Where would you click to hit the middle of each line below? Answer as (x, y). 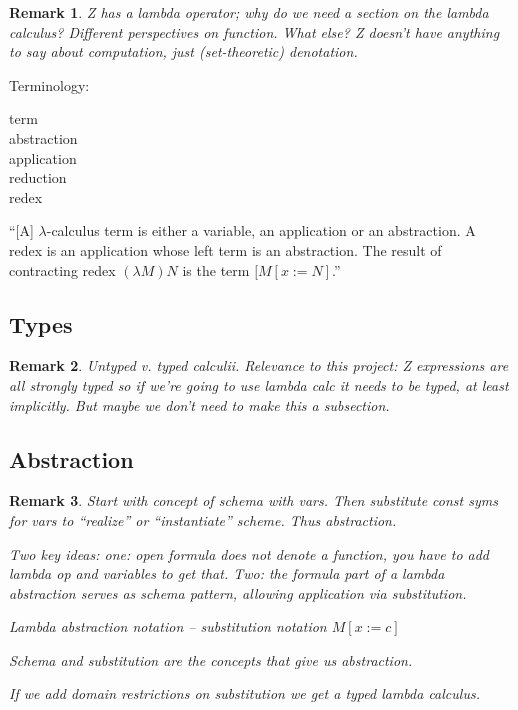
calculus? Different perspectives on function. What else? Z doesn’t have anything (254, 31)
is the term (216, 269)
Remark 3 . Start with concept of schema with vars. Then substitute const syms (253, 500)
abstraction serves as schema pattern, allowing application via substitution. (238, 592)
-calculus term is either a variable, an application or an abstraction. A (261, 230)
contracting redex (62, 269)
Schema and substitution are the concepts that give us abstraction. (211, 659)
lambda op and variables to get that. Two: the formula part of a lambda (227, 573)
